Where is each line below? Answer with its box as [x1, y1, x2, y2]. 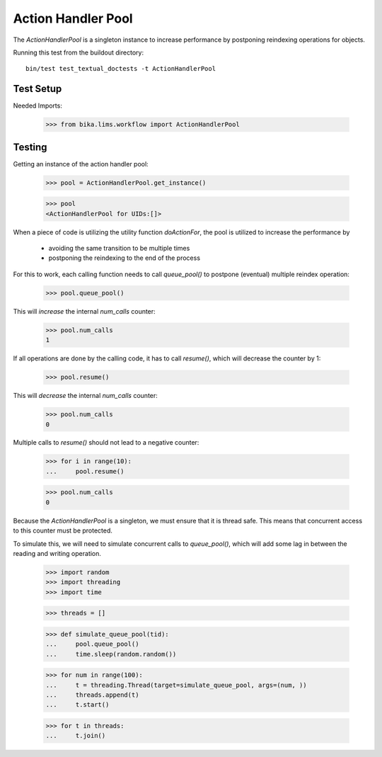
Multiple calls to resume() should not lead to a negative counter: [13, 438, 199, 447]
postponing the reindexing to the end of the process [48, 254, 201, 262]
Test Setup [13, 83, 62, 95]
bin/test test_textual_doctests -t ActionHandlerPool [25, 64, 216, 73]
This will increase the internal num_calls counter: [13, 307, 156, 315]
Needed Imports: [13, 101, 63, 110]
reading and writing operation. [13, 549, 102, 557]
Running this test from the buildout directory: [13, 48, 144, 57]
